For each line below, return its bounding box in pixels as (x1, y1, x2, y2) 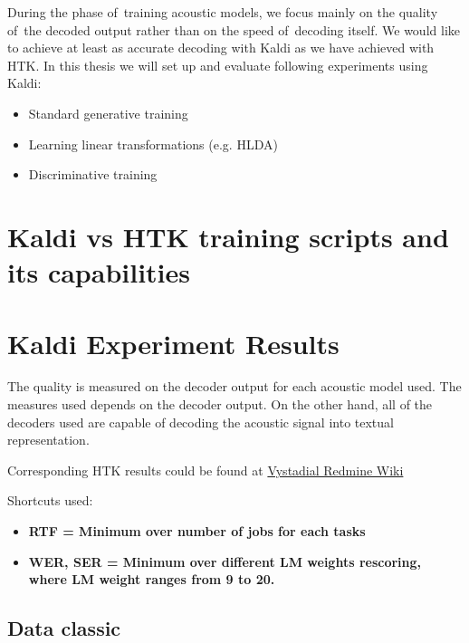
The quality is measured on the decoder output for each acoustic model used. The (7, 377, 462, 396)
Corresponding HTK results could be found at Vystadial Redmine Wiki (7, 460, 404, 479)
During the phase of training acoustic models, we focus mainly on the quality (7, 3, 438, 21)
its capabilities (7, 254, 190, 291)
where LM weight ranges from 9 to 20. (28, 570, 275, 589)
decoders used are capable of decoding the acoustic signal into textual (7, 412, 394, 431)
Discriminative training (28, 165, 158, 184)
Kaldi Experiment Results (7, 324, 340, 361)
